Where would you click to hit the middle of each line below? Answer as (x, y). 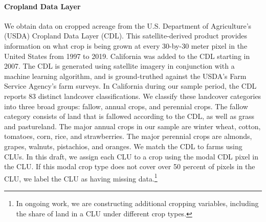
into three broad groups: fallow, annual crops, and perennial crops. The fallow (126, 106)
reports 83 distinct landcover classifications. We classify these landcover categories (133, 96)
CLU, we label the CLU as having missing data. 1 (81, 177)
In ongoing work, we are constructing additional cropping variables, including (137, 203)
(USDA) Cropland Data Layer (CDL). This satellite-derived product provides (126, 36)
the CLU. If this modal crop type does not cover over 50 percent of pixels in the (130, 166)
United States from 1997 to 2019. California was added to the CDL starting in (127, 56)
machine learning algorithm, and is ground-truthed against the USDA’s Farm (125, 76)
